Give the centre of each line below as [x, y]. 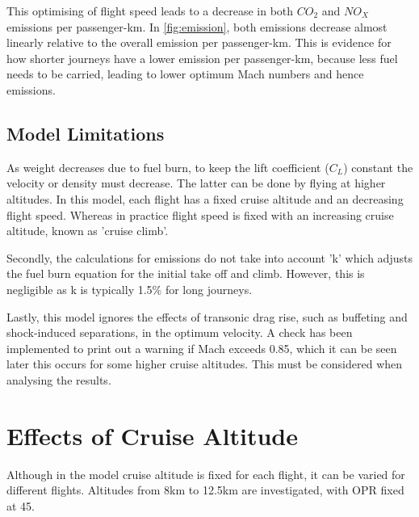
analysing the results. [59, 379]
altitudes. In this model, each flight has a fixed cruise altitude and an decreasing [205, 198]
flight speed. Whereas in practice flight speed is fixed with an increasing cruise [200, 214]
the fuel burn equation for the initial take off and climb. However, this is [186, 273]
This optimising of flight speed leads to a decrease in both [150, 11]
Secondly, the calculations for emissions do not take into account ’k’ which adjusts [209, 257]
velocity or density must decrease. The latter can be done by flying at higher [196, 183]
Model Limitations [86, 133]
